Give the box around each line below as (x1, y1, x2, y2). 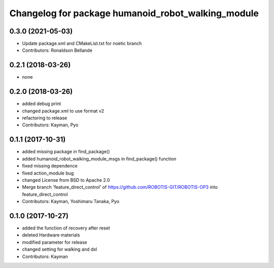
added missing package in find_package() (22, 149, 110, 155)
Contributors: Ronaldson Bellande (22, 47, 92, 53)
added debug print (22, 100, 61, 107)
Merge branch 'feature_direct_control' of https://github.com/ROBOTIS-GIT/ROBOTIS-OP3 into (22, 184, 218, 190)
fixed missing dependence (22, 163, 78, 169)
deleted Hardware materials (22, 232, 80, 238)
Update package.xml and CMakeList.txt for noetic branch (22, 41, 142, 47)
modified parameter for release (22, 239, 87, 245)
